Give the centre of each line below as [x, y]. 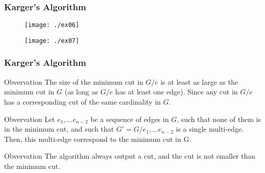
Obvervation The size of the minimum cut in [74, 81]
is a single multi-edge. [210, 129]
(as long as [81, 92]
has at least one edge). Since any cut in [177, 92]
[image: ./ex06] [52, 25]
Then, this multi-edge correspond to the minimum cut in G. [98, 139]
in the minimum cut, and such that [59, 129]
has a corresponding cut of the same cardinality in [83, 101]
